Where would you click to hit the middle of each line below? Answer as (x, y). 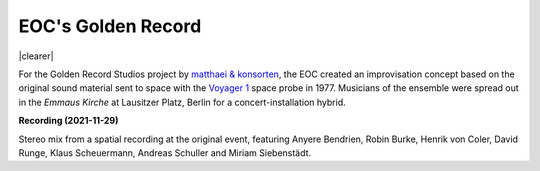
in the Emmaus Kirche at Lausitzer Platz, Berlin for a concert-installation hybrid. (182, 102)
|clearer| (36, 56)
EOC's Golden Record (110, 26)
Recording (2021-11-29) (68, 121)
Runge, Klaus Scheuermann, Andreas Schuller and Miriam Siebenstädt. (165, 152)
